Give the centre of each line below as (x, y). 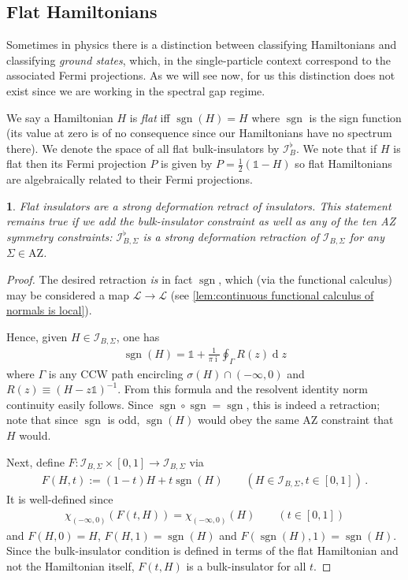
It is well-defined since (60, 499)
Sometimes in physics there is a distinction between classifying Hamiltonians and (202, 45)
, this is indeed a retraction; (313, 404)
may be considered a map (68, 294)
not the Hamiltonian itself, (70, 565)
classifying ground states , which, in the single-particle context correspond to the (198, 59)
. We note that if (337, 148)
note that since (43, 420)
